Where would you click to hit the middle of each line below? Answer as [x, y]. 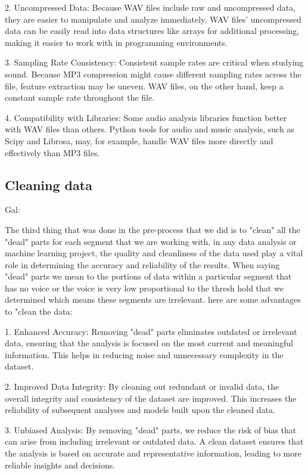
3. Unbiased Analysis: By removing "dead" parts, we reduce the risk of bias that [151, 429]
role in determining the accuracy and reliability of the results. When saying [142, 264]
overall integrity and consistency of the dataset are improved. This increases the [151, 398]
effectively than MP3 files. [52, 152]
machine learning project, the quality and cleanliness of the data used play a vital [154, 253]
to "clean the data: [39, 311]
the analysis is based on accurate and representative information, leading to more [153, 453]
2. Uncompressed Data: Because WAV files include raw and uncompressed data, [150, 7]
